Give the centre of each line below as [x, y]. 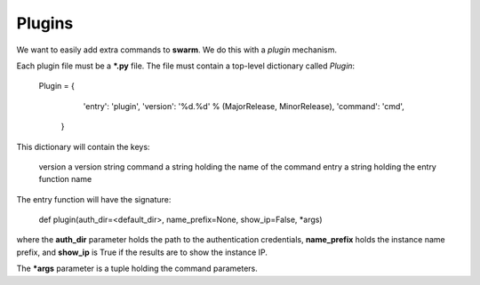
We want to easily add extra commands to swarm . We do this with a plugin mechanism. [177, 50]
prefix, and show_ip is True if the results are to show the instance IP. [142, 252]
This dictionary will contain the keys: [83, 146]
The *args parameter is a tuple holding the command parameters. [137, 269]
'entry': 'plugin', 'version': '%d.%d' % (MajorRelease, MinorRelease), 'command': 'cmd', [244, 106]
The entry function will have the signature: [94, 199]
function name [65, 179]
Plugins [45, 23]
